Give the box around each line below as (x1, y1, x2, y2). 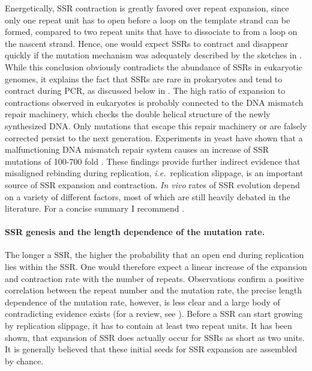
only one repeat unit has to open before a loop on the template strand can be (5, 13, 290, 26)
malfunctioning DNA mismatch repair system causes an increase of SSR (5, 143, 269, 156)
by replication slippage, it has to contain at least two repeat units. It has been (5, 319, 292, 332)
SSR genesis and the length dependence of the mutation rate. (5, 225, 265, 238)
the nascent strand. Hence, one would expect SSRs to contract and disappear (5, 37, 289, 49)
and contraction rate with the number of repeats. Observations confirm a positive (5, 272, 304, 284)
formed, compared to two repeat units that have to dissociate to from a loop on (5, 25, 298, 38)
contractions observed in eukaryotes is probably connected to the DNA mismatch (5, 96, 304, 108)
